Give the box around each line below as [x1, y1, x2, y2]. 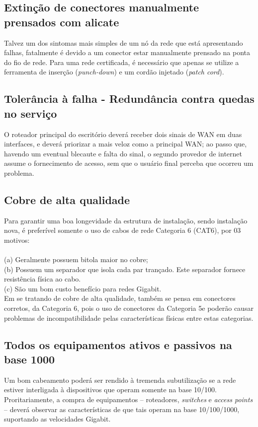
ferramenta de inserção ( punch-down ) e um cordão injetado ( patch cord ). [4, 67, 224, 77]
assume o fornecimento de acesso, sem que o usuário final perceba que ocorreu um [4, 158, 254, 168]
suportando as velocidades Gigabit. [4, 414, 111, 424]
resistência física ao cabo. [4, 274, 81, 284]
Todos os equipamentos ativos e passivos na [4, 337, 232, 352]
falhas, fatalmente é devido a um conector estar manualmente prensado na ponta [4, 47, 250, 58]
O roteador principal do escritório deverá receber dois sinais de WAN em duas [4, 129, 242, 139]
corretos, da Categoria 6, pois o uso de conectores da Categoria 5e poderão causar [4, 303, 254, 313]
